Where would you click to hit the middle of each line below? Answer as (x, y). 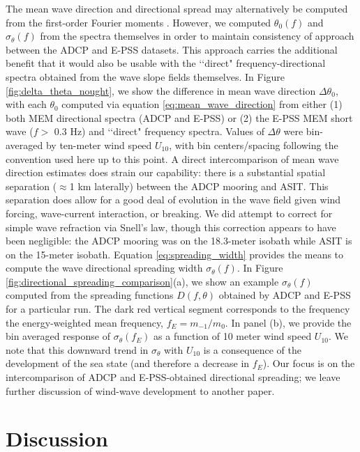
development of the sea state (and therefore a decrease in (128, 363)
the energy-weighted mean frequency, (85, 322)
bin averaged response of (58, 336)
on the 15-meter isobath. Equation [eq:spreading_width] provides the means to (175, 254)
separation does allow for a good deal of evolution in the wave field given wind (173, 200)
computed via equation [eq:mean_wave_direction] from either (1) (202, 104)
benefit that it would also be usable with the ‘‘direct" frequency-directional (166, 63)
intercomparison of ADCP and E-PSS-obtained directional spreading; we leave (173, 377)
